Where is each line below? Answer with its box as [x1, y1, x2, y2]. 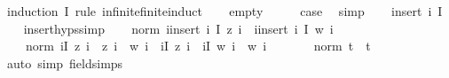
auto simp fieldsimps [6, 53, 123, 72]
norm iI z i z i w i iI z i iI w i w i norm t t [25, 36, 371, 55]
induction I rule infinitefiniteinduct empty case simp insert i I [6, 2, 443, 19]
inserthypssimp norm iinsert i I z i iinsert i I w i [23, 19, 334, 37]
